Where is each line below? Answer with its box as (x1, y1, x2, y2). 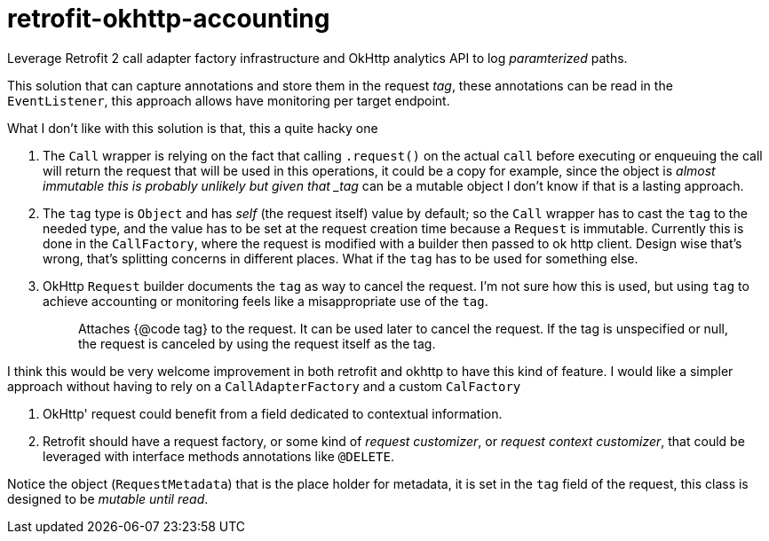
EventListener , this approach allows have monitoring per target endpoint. (7, 92, 450, 108)
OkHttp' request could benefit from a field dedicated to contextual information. (43, 405, 503, 421)
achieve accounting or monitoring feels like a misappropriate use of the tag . (43, 293, 488, 309)
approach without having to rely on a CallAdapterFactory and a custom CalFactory (7, 378, 521, 394)
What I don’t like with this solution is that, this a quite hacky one (7, 120, 378, 136)
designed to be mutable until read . (7, 490, 209, 506)
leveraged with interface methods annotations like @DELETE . (43, 448, 394, 464)
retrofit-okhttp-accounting (7, 4, 330, 34)
